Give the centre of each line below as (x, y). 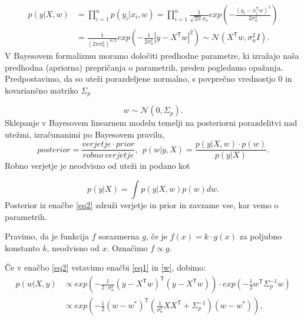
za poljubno (261, 236)
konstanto (22, 247)
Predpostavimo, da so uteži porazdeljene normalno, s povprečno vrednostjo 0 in (148, 79)
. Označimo (127, 247)
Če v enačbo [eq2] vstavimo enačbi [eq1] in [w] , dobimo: (105, 267)
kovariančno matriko (42, 90)
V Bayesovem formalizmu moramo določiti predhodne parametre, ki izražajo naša (152, 55)
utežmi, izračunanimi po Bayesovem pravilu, (85, 134)
